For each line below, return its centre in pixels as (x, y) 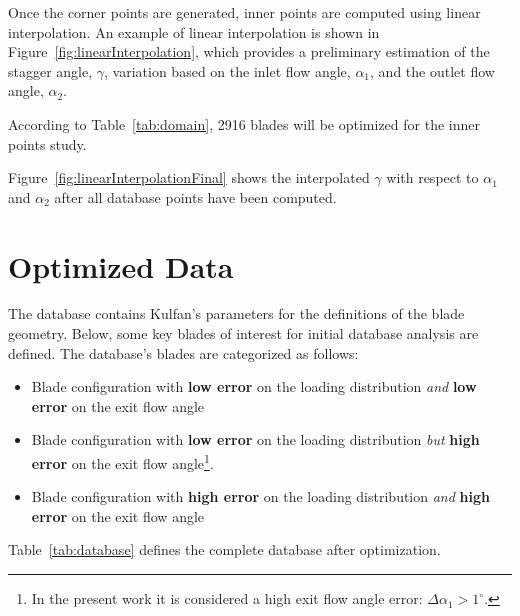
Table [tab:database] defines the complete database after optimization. (224, 549)
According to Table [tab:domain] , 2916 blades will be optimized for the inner (244, 123)
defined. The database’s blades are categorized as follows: (183, 352)
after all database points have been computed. (195, 196)
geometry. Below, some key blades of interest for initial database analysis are (243, 333)
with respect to (432, 177)
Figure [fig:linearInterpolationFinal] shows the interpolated (189, 177)
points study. (47, 143)
